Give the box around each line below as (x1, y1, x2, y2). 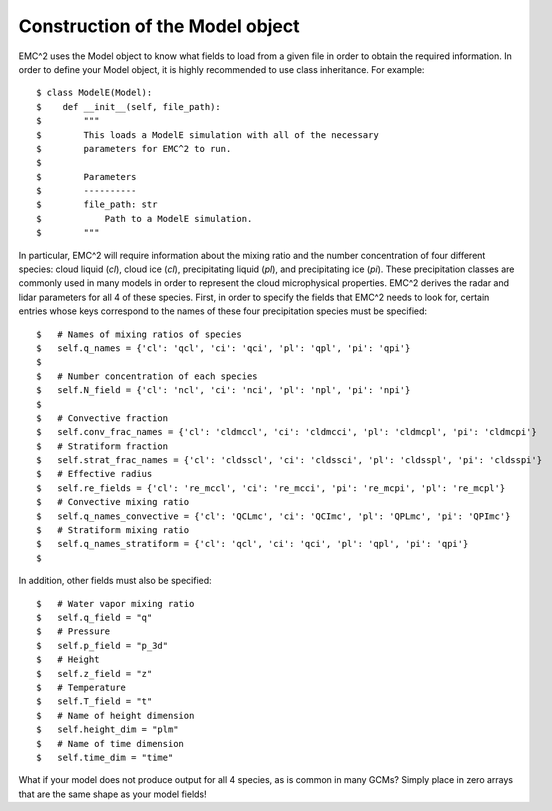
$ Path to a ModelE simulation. (36, 213, 253, 224)
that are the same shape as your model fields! (18, 788, 207, 800)
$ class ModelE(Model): (36, 87, 153, 99)
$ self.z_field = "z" (36, 668, 153, 679)
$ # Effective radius (36, 468, 153, 480)
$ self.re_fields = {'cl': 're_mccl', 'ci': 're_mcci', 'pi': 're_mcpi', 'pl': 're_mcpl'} (36, 482, 506, 494)
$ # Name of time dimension (36, 738, 185, 749)
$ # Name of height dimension (36, 710, 195, 721)
